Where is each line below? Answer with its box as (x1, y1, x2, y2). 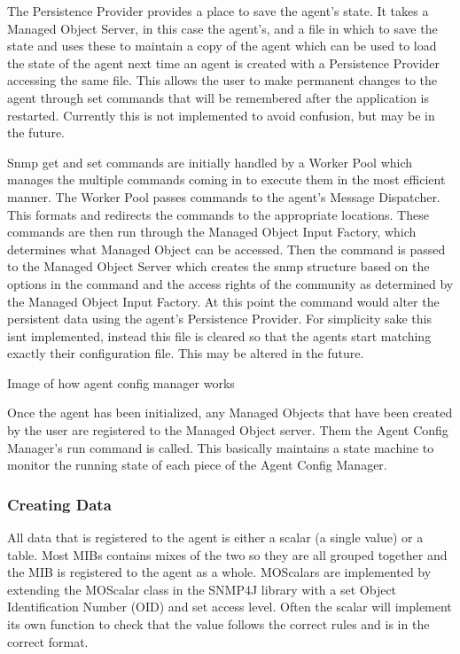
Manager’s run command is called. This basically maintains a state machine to (7, 438, 434, 456)
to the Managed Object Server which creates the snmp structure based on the (7, 257, 430, 276)
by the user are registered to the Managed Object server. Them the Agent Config (7, 421, 448, 440)
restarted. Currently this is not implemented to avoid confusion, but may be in (7, 105, 435, 124)
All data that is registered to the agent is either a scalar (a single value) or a (7, 528, 424, 547)
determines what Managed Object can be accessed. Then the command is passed (7, 239, 446, 258)
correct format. (7, 632, 89, 650)
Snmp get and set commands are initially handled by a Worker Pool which (7, 152, 413, 171)
